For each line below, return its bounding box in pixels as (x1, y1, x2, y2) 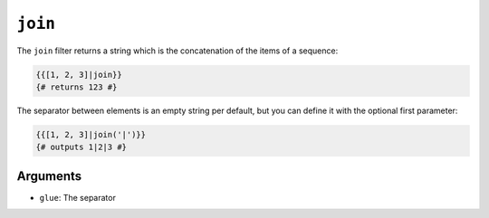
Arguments (16, 168, 82, 184)
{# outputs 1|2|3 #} (35, 142, 127, 153)
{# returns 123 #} (35, 81, 118, 92)
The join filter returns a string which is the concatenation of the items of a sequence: (16, 45, 339, 56)
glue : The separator (39, 192, 117, 203)
